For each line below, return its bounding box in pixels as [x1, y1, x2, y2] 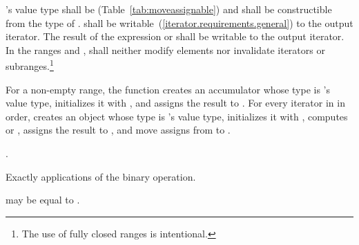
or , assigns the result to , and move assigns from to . [6, 122, 231, 137]
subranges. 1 [6, 57, 54, 73]
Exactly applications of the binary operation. [6, 169, 196, 183]
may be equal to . [6, 192, 80, 207]
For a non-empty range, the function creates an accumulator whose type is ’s [6, 82, 331, 96]
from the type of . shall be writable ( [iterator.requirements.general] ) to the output [6, 15, 353, 30]
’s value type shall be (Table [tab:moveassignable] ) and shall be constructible [6, 2, 332, 16]
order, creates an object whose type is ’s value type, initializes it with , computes [6, 109, 348, 123]
